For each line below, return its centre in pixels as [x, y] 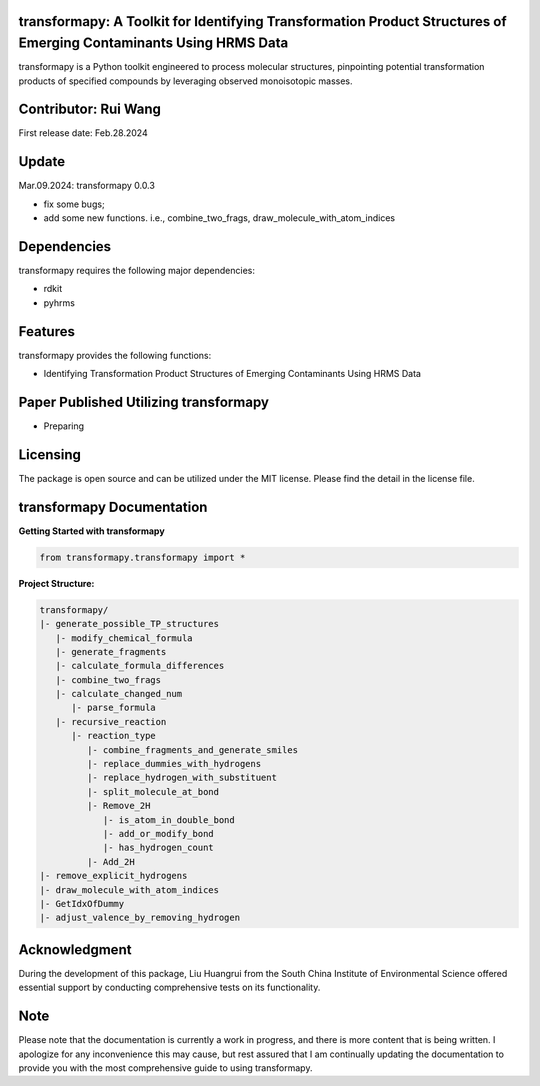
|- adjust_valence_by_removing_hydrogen [139, 918]
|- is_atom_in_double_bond [168, 819]
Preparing [64, 426]
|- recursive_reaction [111, 721]
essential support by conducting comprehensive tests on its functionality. [169, 987]
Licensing [50, 454]
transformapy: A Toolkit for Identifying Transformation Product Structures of [262, 21]
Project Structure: [56, 583]
